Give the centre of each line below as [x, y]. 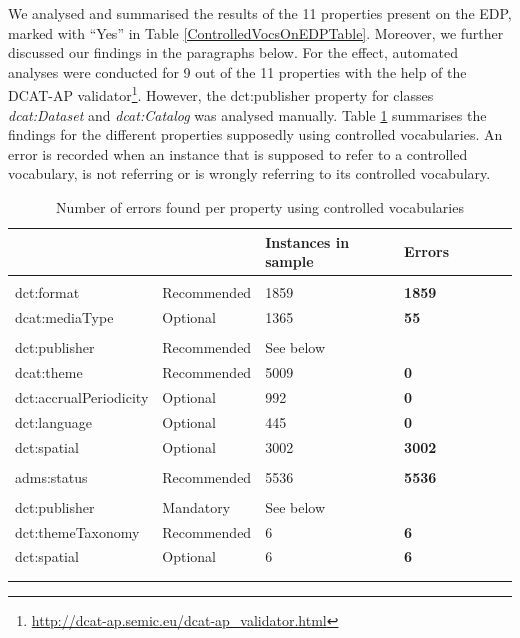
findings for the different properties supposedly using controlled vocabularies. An [255, 134]
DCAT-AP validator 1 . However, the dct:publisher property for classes [221, 94]
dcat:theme [49, 372]
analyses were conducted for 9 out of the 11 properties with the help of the [237, 71]
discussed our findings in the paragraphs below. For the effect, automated [233, 52]
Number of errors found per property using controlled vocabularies [260, 207]
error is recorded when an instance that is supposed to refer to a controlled [238, 153]
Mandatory [196, 506]
